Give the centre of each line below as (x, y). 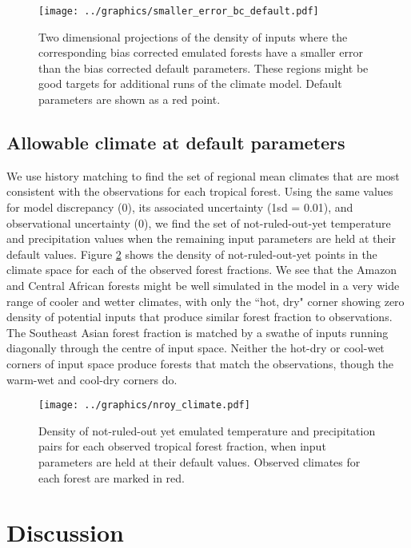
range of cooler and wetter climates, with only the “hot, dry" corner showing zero (205, 301)
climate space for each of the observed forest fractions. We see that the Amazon (202, 270)
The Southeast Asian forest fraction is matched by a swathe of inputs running (198, 332)
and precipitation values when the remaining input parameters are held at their (201, 238)
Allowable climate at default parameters (176, 143)
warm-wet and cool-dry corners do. (92, 379)
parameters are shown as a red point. (130, 99)
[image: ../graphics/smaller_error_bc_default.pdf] (179, 11)
